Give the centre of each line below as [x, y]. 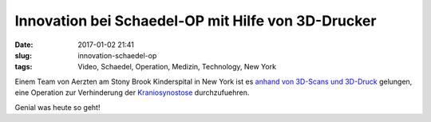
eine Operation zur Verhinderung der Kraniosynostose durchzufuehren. [132, 92]
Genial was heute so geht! [57, 107]
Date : [24, 45]
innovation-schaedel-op [117, 55]
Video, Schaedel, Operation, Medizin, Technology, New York [177, 67]
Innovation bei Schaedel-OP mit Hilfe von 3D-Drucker [196, 21]
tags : [24, 67]
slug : [23, 55]
